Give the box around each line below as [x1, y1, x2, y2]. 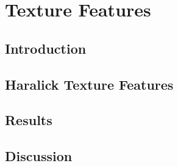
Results [5, 110, 52, 129]
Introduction [5, 38, 87, 57]
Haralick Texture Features [5, 74, 174, 93]
